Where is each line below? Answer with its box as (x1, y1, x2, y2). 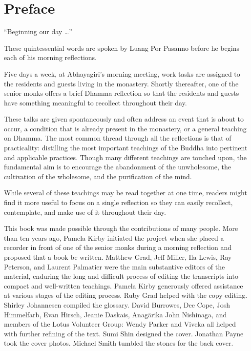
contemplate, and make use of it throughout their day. (4, 206, 166, 217)
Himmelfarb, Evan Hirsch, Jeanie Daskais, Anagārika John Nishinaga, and (4, 309, 227, 319)
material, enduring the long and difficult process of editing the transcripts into (4, 271, 239, 281)
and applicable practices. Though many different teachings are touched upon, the (4, 152, 247, 162)
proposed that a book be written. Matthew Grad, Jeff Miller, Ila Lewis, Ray (4, 252, 232, 262)
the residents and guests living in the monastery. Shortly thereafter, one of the (4, 78, 239, 88)
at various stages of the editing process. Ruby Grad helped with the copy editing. (4, 290, 248, 300)
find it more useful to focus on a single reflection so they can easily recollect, (4, 197, 233, 207)
